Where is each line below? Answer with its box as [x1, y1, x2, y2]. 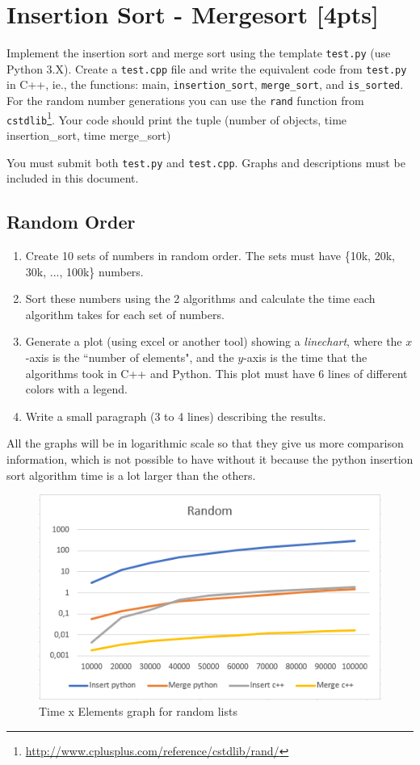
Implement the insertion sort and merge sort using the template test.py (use [6, 44, 391, 61]
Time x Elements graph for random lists [39, 703, 237, 720]
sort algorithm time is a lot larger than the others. [6, 466, 256, 483]
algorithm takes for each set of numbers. [25, 305, 225, 322]
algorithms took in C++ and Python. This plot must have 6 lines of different [25, 364, 408, 381]
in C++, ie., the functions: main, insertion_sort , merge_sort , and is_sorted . [6, 76, 404, 93]
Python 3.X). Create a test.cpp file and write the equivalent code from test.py [6, 60, 407, 77]
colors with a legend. [25, 380, 128, 397]
